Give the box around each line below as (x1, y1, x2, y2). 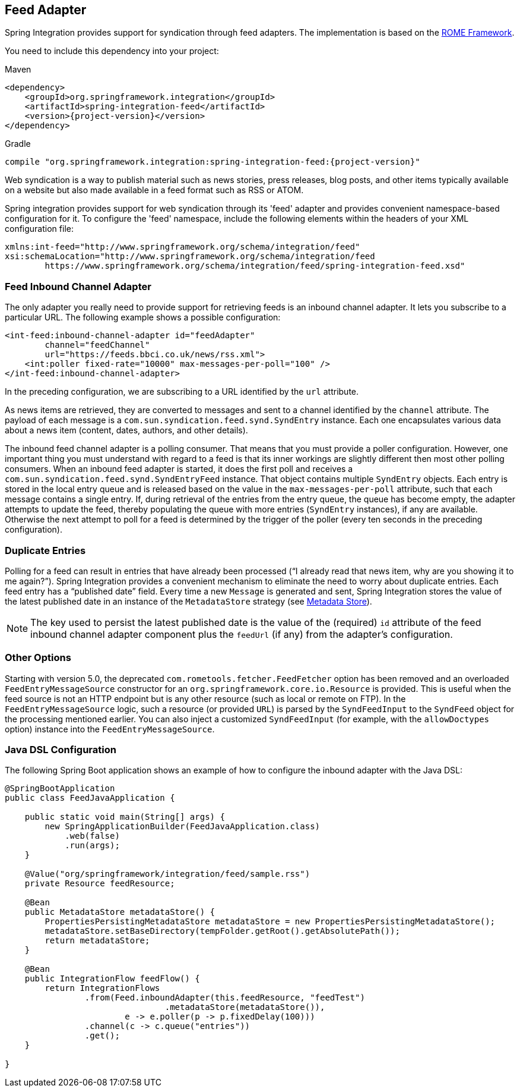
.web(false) (65, 831, 120, 841)
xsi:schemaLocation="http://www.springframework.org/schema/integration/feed (5, 251, 375, 262)
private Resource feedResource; (24, 879, 175, 889)
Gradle (5, 139, 31, 149)
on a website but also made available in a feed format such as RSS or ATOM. (5, 185, 304, 196)
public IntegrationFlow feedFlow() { (24, 974, 200, 984)
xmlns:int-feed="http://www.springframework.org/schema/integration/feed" (5, 242, 360, 252)
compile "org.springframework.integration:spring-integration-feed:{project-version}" (5, 157, 420, 167)
